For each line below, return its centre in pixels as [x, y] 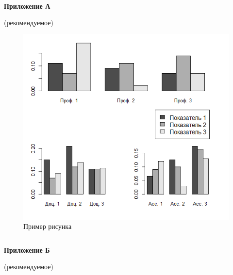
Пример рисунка [48, 226]
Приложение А [27, 6]
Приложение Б [27, 250]
